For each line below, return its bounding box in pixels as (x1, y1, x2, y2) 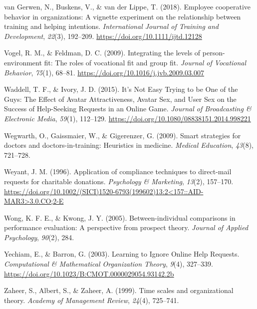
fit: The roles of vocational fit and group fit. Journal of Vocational (44, 57, 247, 67)
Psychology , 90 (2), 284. (4, 232, 74, 242)
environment (4, 57, 42, 67)
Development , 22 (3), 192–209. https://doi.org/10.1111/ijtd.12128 (4, 30, 202, 41)
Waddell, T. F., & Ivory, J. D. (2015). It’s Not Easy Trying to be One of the (4, 84, 238, 94)
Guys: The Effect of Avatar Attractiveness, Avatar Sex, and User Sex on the (4, 93, 237, 104)
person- (202, 47, 225, 58)
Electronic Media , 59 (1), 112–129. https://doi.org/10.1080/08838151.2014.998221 (4, 113, 251, 123)
